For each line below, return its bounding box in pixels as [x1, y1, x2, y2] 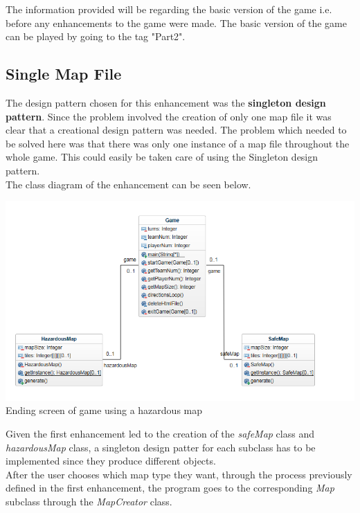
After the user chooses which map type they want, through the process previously [6, 467, 352, 481]
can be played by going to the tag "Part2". [6, 29, 186, 44]
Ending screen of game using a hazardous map [6, 403, 203, 417]
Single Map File [6, 63, 122, 84]
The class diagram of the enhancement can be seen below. [6, 177, 251, 191]
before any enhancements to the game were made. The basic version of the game [6, 15, 347, 30]
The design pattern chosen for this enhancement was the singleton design [6, 95, 326, 109]
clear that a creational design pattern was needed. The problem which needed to [6, 123, 347, 137]
